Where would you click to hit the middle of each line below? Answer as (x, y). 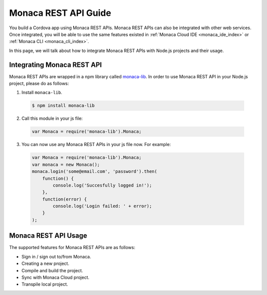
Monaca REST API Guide (60, 13)
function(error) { (65, 199)
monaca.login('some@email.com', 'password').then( (95, 172)
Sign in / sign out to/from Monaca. (56, 256)
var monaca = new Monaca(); (66, 164)
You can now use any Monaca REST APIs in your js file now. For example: (96, 145)
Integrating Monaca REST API (56, 65)
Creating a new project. (45, 264)
